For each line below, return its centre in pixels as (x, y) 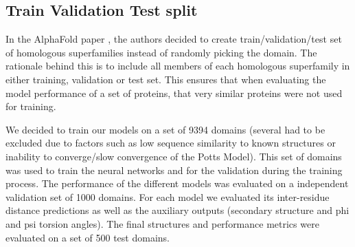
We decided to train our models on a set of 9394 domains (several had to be (165, 129)
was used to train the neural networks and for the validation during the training (174, 170)
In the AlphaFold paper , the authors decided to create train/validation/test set (174, 39)
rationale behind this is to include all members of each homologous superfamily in (178, 66)
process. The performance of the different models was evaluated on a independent (177, 183)
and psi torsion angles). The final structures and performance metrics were (162, 223)
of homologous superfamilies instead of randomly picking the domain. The (161, 52)
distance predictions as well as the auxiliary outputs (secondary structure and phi (177, 210)
